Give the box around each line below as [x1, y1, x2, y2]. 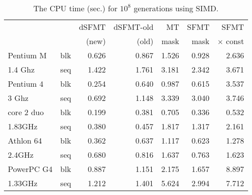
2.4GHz [8, 149, 34, 160]
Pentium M [8, 49, 47, 61]
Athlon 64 [8, 135, 42, 146]
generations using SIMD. [134, 2, 219, 14]
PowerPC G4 [8, 163, 53, 174]
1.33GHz [8, 177, 38, 189]
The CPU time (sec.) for [33, 2, 117, 14]
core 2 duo [8, 106, 44, 118]
